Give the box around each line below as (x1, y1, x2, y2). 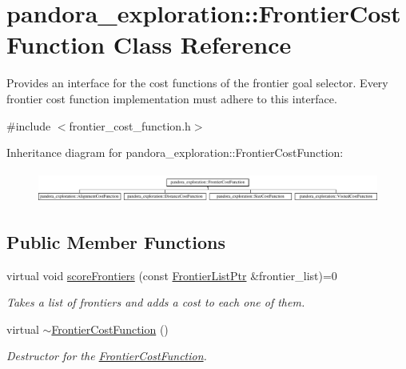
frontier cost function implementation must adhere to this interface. (6, 90, 337, 106)
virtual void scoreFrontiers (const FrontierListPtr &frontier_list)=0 (6, 267, 337, 283)
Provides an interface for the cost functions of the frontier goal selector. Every (6, 74, 388, 91)
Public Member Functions (6, 229, 225, 254)
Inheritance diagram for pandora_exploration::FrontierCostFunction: (6, 144, 344, 161)
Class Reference (113, 28, 292, 61)
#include (6, 117, 51, 134)
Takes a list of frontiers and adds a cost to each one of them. (6, 294, 305, 311)
